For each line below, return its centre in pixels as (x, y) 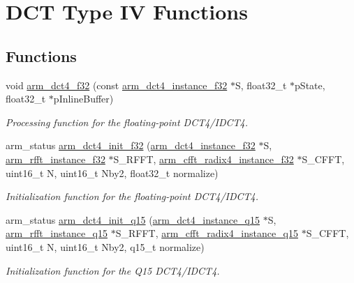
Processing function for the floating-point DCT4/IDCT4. (127, 122)
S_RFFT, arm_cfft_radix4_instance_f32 (204, 159)
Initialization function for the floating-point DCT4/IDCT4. (132, 196)
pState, (310, 85)
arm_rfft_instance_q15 (57, 233)
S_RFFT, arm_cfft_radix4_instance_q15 (207, 233)
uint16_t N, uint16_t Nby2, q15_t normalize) (105, 246)
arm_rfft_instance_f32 (56, 159)
